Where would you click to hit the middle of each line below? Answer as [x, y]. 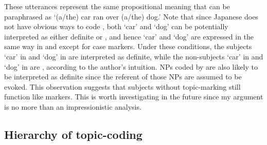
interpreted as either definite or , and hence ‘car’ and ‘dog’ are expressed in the [129, 36]
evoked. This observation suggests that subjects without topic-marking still [122, 86]
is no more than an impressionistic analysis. [73, 106]
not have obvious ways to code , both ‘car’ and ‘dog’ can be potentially [116, 26]
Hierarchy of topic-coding [73, 134]
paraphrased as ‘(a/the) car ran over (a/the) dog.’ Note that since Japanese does [131, 16]
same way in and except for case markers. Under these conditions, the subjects [128, 46]
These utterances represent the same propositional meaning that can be [117, 6]
